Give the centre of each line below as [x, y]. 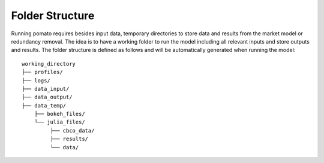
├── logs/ [36, 80]
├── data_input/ [46, 89]
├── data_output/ [47, 97]
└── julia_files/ [59, 122]
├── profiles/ [42, 72]
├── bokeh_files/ [59, 114]
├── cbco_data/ [72, 130]
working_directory [49, 64]
